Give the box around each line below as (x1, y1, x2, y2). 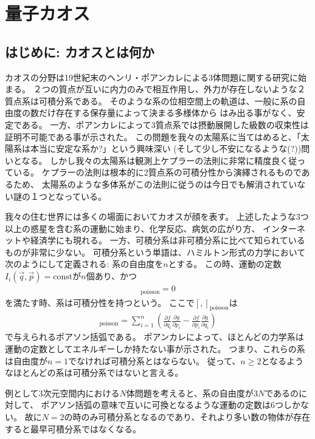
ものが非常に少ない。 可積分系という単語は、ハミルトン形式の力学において (5, 245, 306, 258)
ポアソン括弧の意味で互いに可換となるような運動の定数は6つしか (41, 398, 301, 411)
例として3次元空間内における (5, 386, 120, 399)
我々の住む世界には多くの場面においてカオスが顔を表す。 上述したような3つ (5, 210, 309, 223)
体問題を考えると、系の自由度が (126, 386, 254, 399)
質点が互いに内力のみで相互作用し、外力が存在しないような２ (58, 83, 306, 95)
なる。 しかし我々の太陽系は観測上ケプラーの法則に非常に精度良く (21, 154, 289, 166)
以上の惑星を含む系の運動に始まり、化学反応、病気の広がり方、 (5, 222, 260, 234)
